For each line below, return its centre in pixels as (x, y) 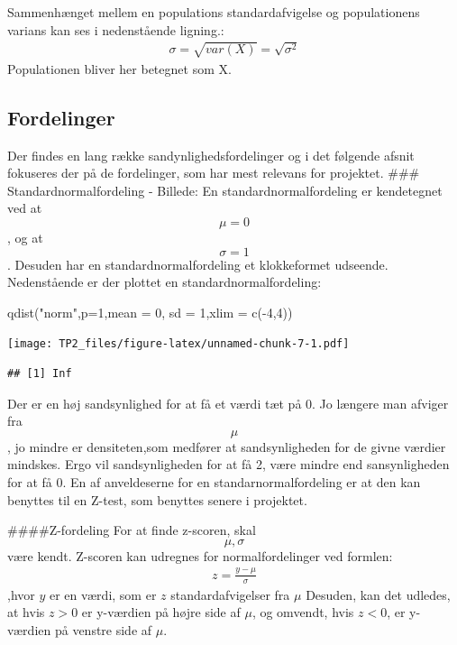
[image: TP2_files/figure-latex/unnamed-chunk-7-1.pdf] (178, 344)
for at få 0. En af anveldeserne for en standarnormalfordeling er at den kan (214, 481)
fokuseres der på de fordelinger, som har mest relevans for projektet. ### (214, 173)
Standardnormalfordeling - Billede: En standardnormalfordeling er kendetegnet (225, 190)
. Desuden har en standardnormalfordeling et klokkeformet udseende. (198, 264)
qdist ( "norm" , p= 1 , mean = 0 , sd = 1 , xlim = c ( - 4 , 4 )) (150, 312)
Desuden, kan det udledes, (378, 594)
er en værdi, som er (103, 594)
